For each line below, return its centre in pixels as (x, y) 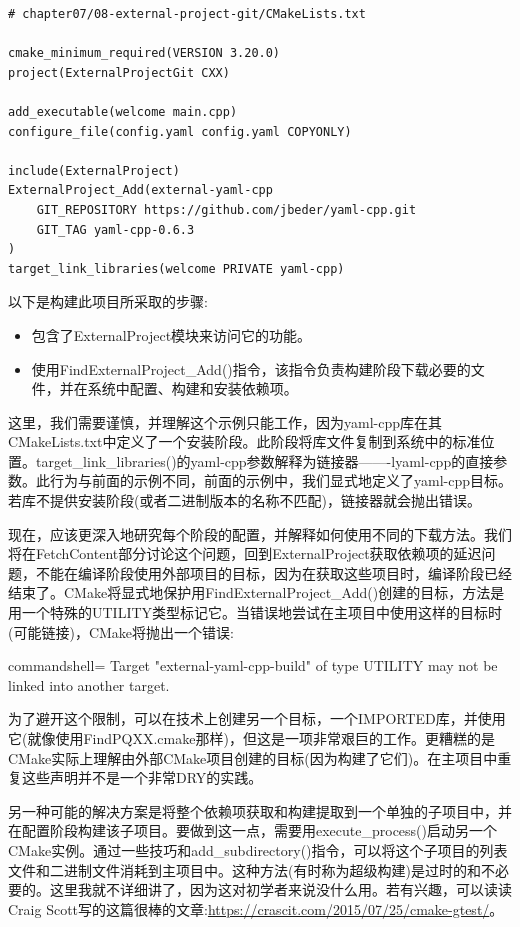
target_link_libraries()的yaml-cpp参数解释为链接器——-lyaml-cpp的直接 (264, 460)
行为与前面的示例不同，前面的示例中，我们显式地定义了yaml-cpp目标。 (280, 480)
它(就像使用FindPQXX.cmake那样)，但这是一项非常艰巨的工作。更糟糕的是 (251, 738)
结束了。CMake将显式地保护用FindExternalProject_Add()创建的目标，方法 (249, 592)
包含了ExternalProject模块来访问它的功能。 (171, 334)
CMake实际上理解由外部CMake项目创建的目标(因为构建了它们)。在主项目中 (253, 757)
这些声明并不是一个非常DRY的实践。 (142, 777)
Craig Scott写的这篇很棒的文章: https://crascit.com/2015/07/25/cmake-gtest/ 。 (256, 908)
